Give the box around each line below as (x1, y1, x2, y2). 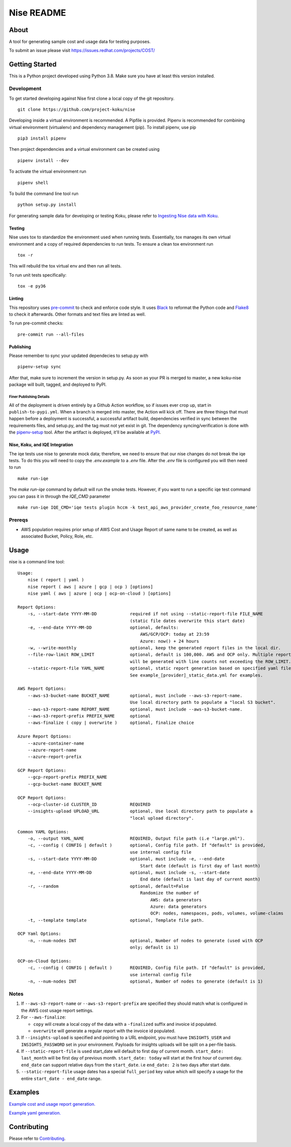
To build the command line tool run (9, 191, 79, 197)
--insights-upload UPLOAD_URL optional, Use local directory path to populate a (27, 808, 253, 814)
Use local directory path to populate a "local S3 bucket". (129, 699, 276, 705)
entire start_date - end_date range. (21, 1075, 102, 1081)
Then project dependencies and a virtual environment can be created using (9, 146, 160, 152)
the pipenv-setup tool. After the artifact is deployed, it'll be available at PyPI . (9, 430, 161, 435)
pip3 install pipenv (17, 136, 66, 141)
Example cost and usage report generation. (9, 1101, 96, 1107)
